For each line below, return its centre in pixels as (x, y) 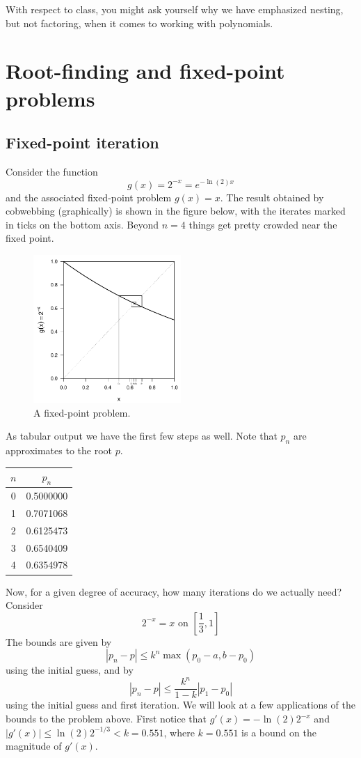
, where (179, 732)
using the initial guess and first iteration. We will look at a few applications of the (180, 705)
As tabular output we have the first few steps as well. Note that (142, 436)
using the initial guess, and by (70, 670)
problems (50, 98)
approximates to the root (59, 450)
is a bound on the (279, 732)
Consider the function (52, 171)
